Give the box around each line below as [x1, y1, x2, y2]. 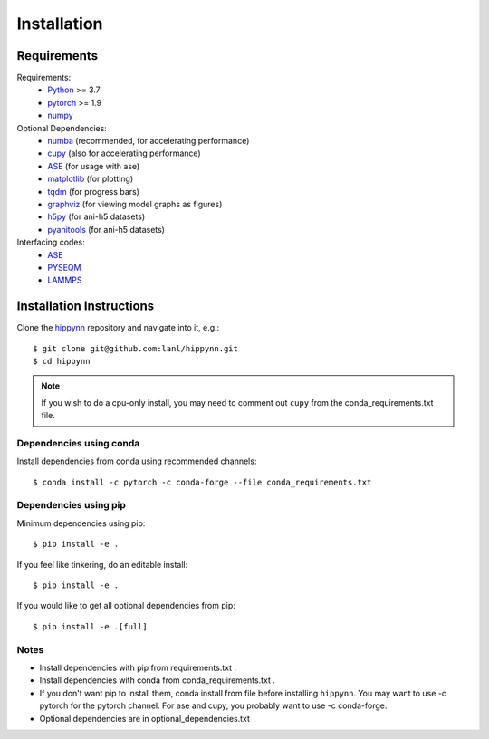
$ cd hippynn [33, 356, 91, 366]
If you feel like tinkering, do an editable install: [16, 559, 188, 570]
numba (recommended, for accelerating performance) [47, 136, 250, 147]
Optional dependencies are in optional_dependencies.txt [39, 713, 251, 724]
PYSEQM [47, 262, 81, 273]
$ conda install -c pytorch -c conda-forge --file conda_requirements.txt [33, 476, 372, 487]
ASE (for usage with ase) [47, 160, 140, 171]
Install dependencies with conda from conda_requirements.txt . [39, 675, 275, 686]
